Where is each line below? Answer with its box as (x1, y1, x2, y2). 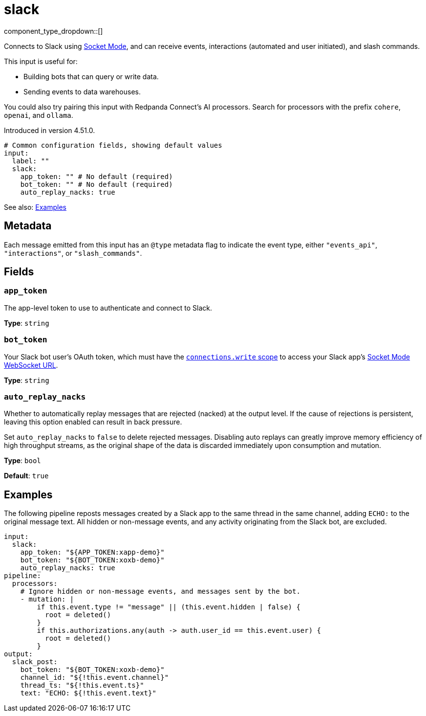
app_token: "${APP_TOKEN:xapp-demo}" (20, 548, 165, 557)
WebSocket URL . (4, 360, 58, 369)
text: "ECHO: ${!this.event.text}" (20, 689, 156, 697)
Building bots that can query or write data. (23, 72, 159, 81)
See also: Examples (4, 202, 66, 211)
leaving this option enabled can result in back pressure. (4, 418, 182, 426)
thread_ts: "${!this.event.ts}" (20, 681, 144, 690)
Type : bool (4, 456, 41, 465)
